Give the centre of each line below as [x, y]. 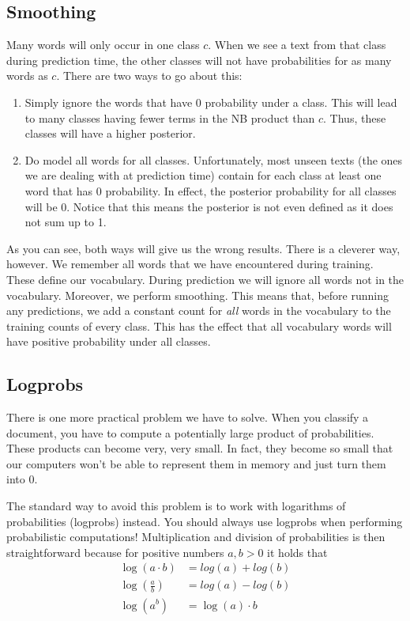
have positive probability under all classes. [109, 341]
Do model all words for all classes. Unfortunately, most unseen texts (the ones [214, 159]
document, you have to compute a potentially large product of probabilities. [190, 432]
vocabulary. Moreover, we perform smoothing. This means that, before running [197, 295]
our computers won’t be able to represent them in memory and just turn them [196, 463]
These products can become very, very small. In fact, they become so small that [200, 448]
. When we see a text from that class [297, 45]
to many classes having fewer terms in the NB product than [170, 117]
